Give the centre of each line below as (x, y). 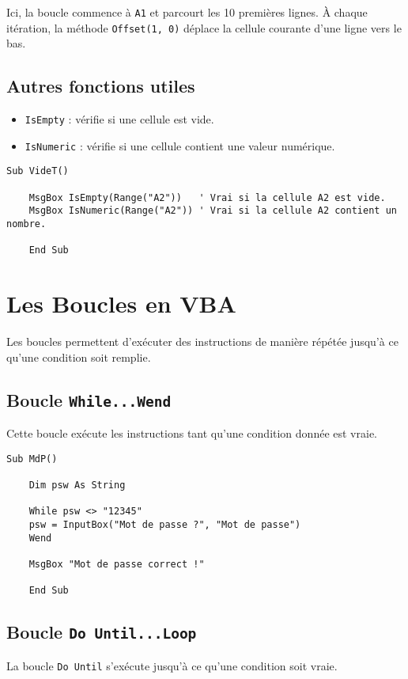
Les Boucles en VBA (121, 303)
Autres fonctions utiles (101, 86)
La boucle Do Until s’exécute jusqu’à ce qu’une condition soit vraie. (172, 665)
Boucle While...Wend (89, 399)
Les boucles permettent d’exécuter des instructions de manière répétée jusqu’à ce (202, 341)
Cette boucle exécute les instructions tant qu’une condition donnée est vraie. (192, 433)
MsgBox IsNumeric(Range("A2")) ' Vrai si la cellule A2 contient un (213, 211)
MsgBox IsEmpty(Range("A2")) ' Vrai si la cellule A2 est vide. (207, 197)
